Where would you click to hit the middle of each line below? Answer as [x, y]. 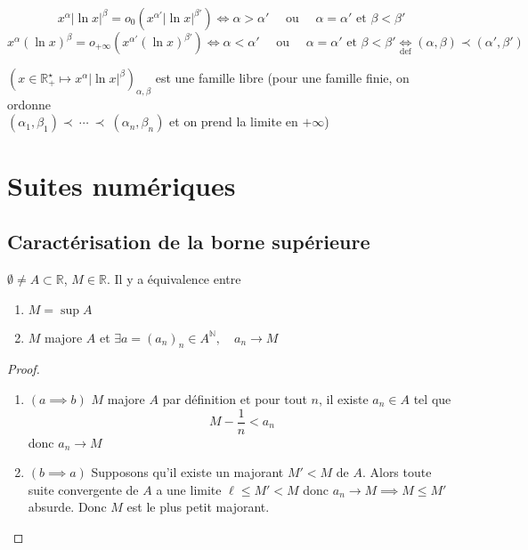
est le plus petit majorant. [198, 507]
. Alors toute [397, 472]
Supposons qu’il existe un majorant [187, 472]
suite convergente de [83, 489]
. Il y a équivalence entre [174, 278]
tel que [432, 398]
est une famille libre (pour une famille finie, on [282, 77]
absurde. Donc [67, 507]
